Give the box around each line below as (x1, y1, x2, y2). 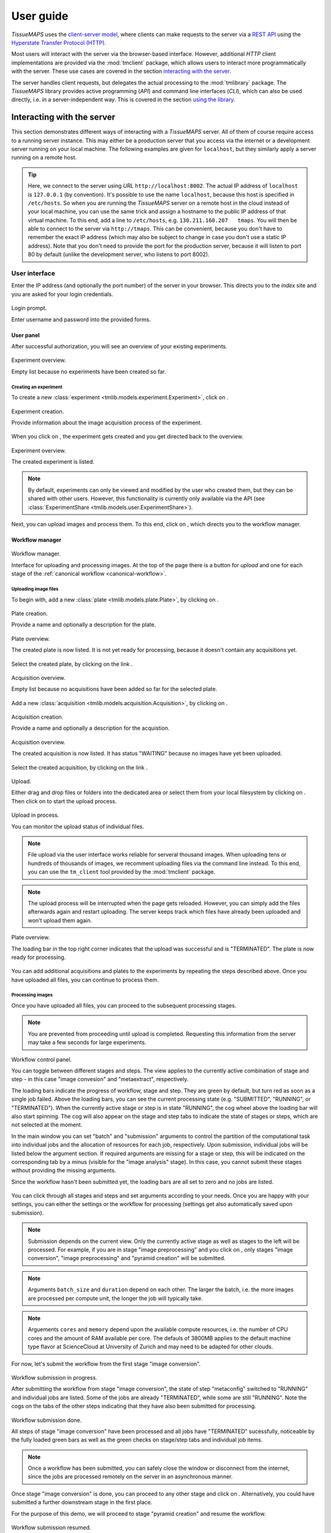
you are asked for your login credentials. (11, 290, 113, 297)
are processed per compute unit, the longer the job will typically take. (28, 1294, 204, 1302)
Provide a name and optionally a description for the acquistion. (11, 724, 170, 732)
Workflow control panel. (11, 1055, 72, 1063)
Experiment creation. (11, 408, 64, 415)
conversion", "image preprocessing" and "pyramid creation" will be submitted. (28, 1255, 226, 1262)
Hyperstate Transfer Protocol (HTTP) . (11, 39, 107, 46)
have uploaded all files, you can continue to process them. (11, 976, 159, 984)
